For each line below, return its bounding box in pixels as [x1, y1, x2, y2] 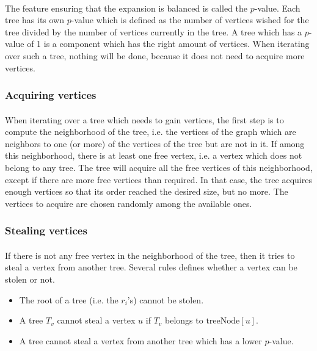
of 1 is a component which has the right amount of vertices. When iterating [27, 37, 310, 50]
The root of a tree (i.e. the [19, 293, 118, 306]
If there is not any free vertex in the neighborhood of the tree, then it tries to [5, 248, 295, 261]
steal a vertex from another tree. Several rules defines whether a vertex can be [5, 261, 297, 273]
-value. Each [254, 1, 301, 14]
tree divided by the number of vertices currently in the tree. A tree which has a [5, 25, 302, 38]
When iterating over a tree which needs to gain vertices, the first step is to [5, 113, 284, 126]
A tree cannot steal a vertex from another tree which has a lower [19, 334, 262, 347]
